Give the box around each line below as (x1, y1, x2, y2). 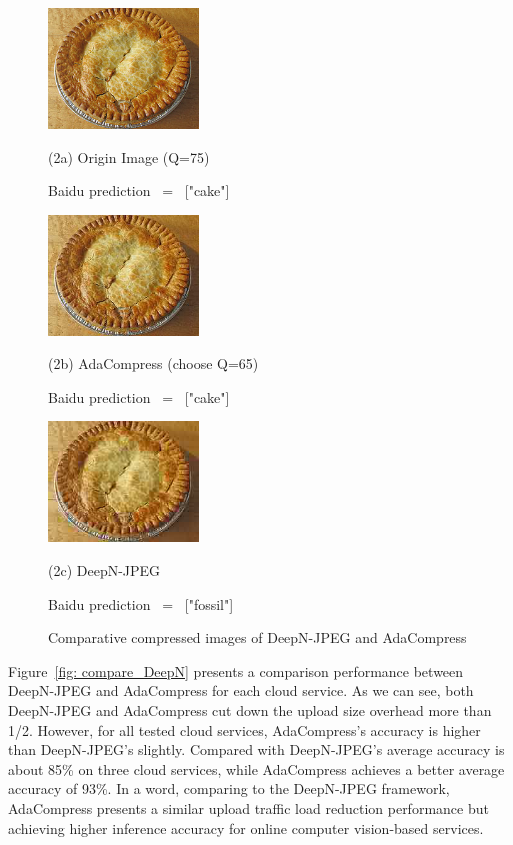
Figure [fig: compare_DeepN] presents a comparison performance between (8, 660, 464, 681)
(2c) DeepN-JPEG (48, 559, 161, 580)
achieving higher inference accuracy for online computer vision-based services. (8, 817, 484, 838)
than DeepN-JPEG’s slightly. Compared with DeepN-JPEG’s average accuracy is (8, 739, 505, 760)
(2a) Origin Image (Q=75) (48, 146, 210, 167)
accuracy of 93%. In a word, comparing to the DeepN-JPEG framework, (8, 778, 450, 799)
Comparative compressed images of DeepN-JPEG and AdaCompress (48, 627, 467, 648)
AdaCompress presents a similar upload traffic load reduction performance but (8, 797, 489, 818)
